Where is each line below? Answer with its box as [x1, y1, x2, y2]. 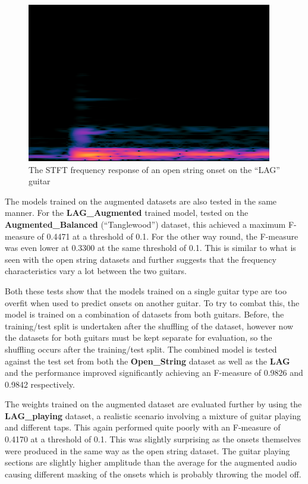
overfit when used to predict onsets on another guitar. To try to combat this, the [5, 296, 300, 309]
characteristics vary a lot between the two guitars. [5, 265, 187, 277]
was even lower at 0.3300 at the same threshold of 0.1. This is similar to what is [5, 241, 296, 254]
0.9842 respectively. [5, 378, 75, 390]
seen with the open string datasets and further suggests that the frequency [5, 253, 276, 265]
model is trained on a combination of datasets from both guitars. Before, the [5, 308, 284, 320]
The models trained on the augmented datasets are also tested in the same [5, 194, 277, 207]
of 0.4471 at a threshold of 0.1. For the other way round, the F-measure [37, 230, 298, 242]
